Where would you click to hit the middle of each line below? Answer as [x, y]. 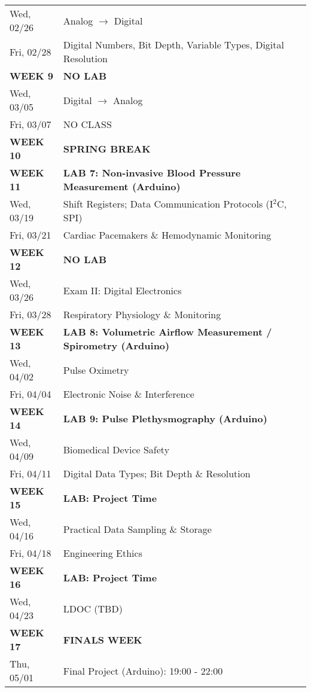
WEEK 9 [31, 76]
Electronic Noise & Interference [129, 394]
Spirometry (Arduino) [116, 345]
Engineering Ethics [103, 553]
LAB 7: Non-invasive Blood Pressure [152, 173]
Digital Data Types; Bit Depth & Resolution [157, 473]
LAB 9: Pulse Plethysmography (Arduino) [165, 418]
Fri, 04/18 [31, 553]
